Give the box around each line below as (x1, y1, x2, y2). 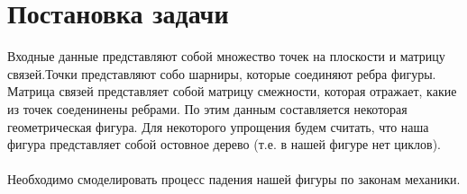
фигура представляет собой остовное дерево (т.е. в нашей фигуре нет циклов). (7, 135, 441, 154)
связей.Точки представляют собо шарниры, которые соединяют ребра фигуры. (7, 64, 436, 83)
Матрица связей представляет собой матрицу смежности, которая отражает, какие (7, 82, 457, 101)
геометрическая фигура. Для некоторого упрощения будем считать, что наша (7, 117, 429, 136)
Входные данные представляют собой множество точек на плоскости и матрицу (7, 47, 445, 66)
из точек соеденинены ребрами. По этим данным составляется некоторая (7, 99, 407, 118)
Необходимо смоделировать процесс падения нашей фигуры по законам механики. (7, 170, 461, 189)
